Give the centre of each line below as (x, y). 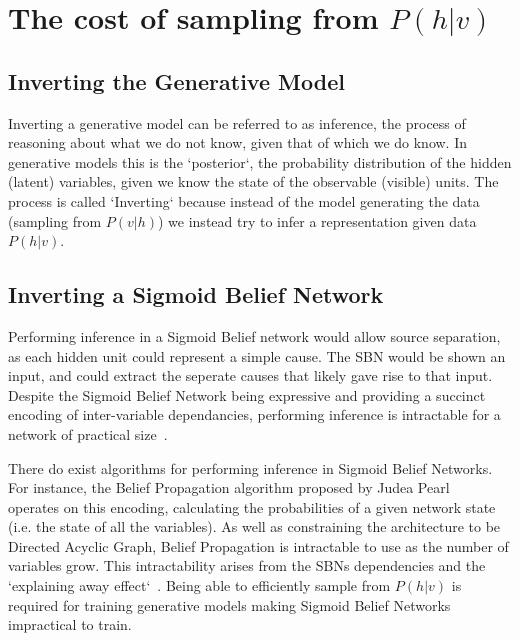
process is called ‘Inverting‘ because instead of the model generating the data (244, 200)
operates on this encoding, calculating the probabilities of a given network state (252, 506)
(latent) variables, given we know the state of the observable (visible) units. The (253, 181)
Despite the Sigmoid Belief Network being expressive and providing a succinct (247, 394)
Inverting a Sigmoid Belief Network (196, 294)
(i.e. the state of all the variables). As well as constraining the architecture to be (254, 526)
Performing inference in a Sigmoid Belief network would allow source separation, (254, 335)
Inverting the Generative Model (176, 80)
